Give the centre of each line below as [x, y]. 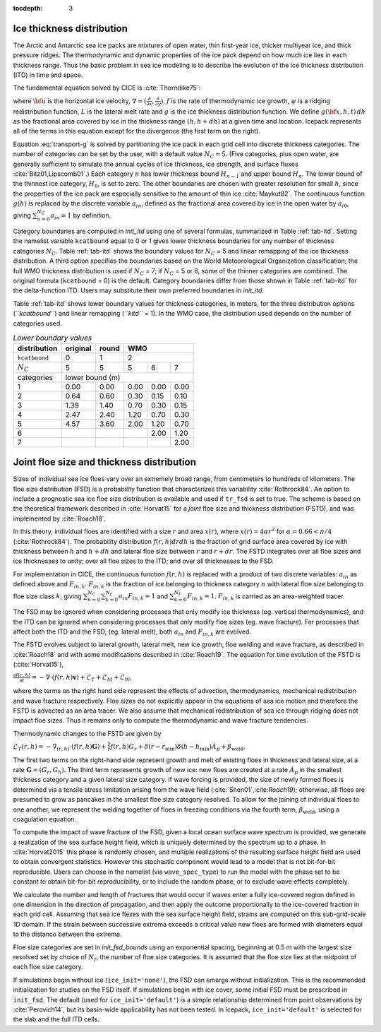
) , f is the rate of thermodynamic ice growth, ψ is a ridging [246, 101]
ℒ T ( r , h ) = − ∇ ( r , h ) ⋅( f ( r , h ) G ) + [60, 747]
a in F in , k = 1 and [144, 597]
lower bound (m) [93, 377]
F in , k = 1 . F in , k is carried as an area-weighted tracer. [266, 597]
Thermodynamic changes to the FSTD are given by [87, 733]
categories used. [38, 323]
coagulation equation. [45, 819]
